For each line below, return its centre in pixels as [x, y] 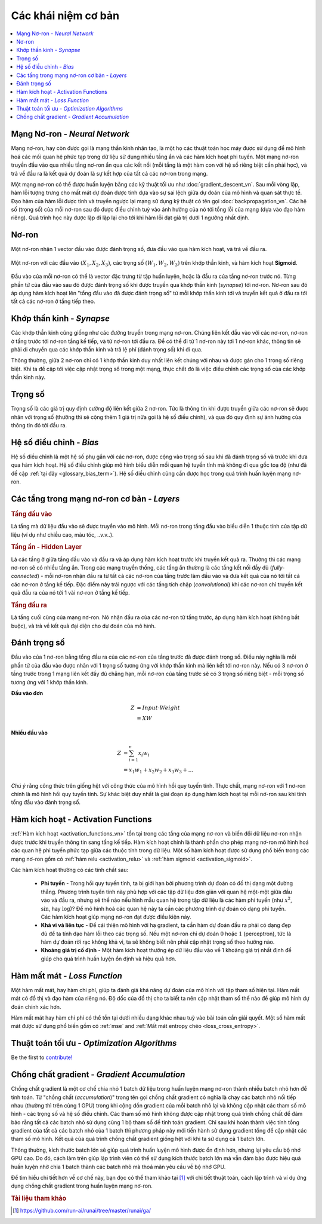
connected [24, 576]
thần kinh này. [28, 377]
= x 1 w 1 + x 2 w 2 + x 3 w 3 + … [158, 771]
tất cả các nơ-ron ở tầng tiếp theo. [53, 301]
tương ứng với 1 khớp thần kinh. [49, 682]
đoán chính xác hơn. [36, 1006]
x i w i [144, 754]
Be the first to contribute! [42, 1057]
